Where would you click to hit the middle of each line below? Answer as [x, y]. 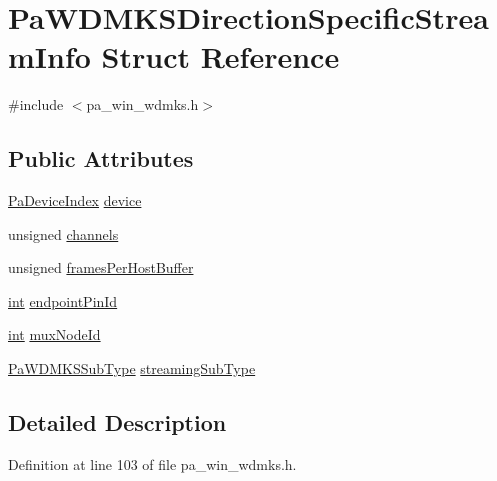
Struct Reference [220, 56]
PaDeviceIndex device [75, 200]
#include [36, 104]
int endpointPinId [63, 300]
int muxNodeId [54, 334]
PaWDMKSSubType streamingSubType [132, 368]
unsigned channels [63, 233]
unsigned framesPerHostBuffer [101, 267]
